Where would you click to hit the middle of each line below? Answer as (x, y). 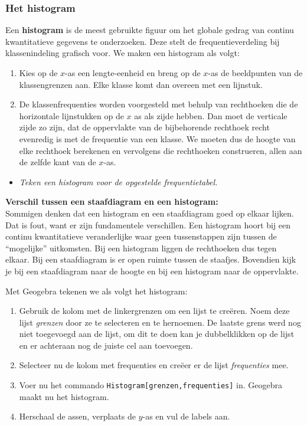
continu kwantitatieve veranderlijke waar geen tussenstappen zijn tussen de (141, 236)
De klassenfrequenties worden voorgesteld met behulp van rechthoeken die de (159, 104)
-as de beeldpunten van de (255, 73)
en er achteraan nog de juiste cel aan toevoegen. (106, 345)
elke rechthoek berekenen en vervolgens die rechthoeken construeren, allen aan (161, 150)
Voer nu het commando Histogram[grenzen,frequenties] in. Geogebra (151, 385)
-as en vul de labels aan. (186, 416)
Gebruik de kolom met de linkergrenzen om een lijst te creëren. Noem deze (154, 311)
